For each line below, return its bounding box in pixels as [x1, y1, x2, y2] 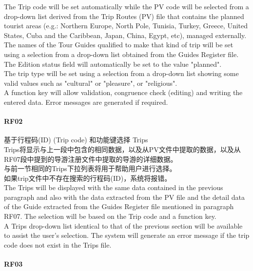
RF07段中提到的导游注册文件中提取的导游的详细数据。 [4, 154, 177, 164]
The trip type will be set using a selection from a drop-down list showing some [4, 68, 239, 78]
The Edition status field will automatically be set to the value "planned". [4, 58, 222, 69]
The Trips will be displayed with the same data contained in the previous [4, 182, 223, 193]
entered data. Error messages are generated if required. [4, 97, 168, 107]
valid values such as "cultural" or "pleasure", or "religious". [4, 77, 177, 88]
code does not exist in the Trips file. [4, 239, 112, 250]
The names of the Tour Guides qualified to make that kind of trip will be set [4, 39, 234, 50]
